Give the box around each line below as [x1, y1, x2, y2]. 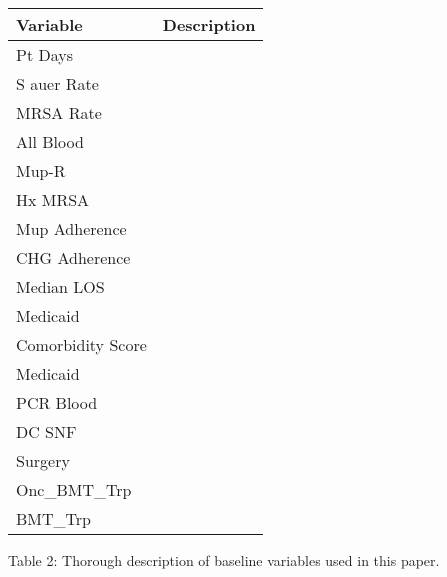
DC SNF [16, 420, 77, 443]
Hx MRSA [16, 188, 90, 211]
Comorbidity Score [16, 333, 147, 356]
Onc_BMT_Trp [16, 478, 132, 501]
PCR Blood [16, 391, 98, 414]
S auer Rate [16, 72, 99, 95]
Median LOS [16, 275, 105, 298]
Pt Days [16, 43, 73, 66]
